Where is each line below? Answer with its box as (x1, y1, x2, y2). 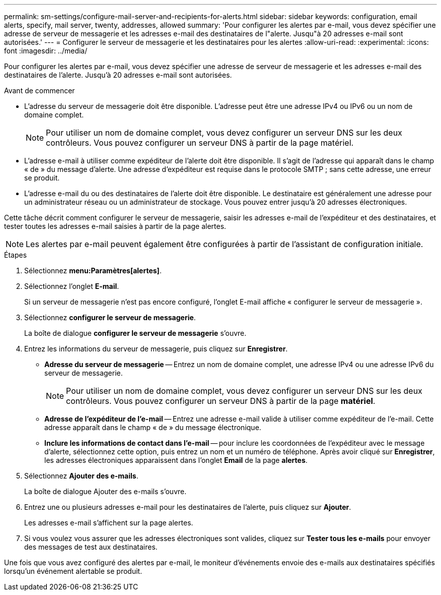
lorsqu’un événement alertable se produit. (4, 567, 142, 575)
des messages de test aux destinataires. (24, 543, 158, 551)
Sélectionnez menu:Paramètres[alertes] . (24, 266, 162, 275)
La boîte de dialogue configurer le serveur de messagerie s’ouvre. (24, 329, 247, 337)
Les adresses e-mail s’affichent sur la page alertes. (24, 518, 193, 527)
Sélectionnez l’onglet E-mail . (24, 282, 119, 290)
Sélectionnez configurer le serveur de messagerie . (24, 313, 196, 322)
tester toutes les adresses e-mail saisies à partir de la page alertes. (4, 222, 227, 230)
